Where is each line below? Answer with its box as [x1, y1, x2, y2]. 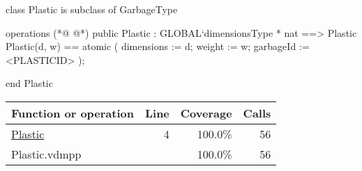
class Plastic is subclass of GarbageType [6, 2, 178, 16]
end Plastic [6, 76, 53, 90]
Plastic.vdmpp [11, 145, 82, 162]
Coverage [180, 104, 232, 121]
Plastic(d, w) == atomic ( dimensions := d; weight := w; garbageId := [6, 39, 310, 54]
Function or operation [11, 104, 134, 121]
